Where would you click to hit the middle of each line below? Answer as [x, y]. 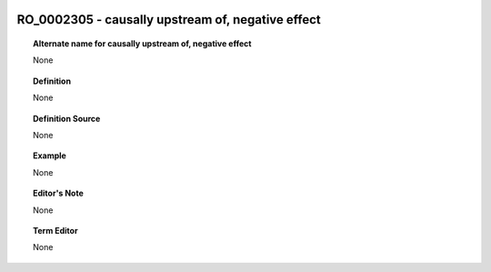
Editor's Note [58, 193]
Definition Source [67, 118]
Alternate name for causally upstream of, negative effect [142, 44]
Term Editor [55, 230]
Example [50, 156]
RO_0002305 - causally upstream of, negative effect [169, 20]
